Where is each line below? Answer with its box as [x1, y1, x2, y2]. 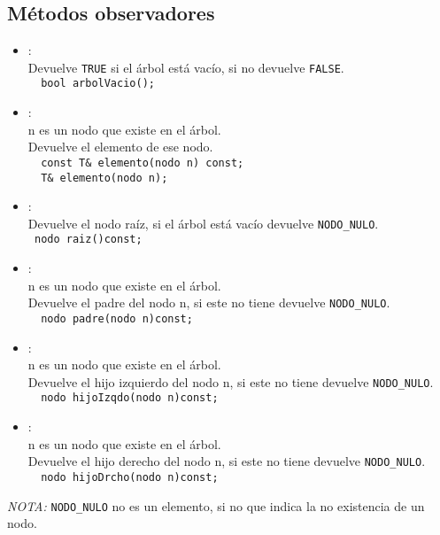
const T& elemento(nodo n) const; [41, 156, 244, 169]
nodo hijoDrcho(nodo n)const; [41, 470, 219, 484]
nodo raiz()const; [34, 233, 143, 246]
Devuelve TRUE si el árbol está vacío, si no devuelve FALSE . [27, 58, 344, 76]
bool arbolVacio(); [41, 77, 155, 90]
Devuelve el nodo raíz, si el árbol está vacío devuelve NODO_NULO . [27, 213, 379, 232]
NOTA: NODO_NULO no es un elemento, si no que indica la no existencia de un [7, 496, 425, 515]
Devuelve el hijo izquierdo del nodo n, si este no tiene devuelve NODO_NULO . [27, 372, 434, 391]
